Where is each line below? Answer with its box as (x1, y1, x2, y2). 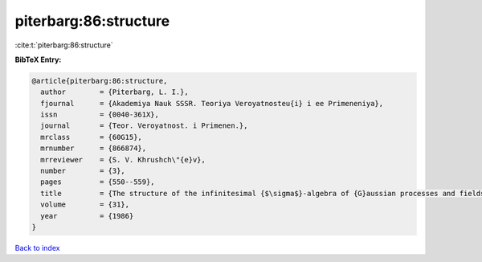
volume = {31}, (40, 200, 130, 209)
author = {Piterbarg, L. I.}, (40, 88, 189, 96)
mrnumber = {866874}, (40, 144, 147, 153)
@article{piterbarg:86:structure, (31, 76, 168, 85)
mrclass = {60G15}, (40, 133, 142, 141)
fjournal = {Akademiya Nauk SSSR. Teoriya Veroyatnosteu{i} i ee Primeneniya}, (40, 99, 384, 108)
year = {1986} (40, 211, 134, 220)
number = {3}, (40, 166, 126, 176)
